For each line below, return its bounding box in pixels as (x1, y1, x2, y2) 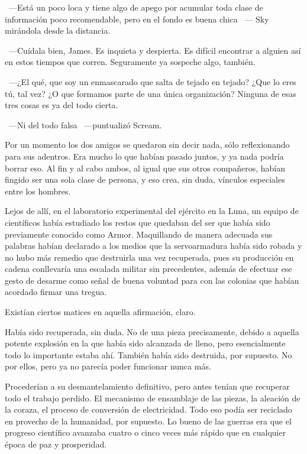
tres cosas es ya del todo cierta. (5, 99, 118, 111)
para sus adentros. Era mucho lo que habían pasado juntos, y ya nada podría (5, 150, 284, 162)
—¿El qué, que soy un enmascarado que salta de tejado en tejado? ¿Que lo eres (8, 75, 296, 87)
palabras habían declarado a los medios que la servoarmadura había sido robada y (5, 239, 302, 252)
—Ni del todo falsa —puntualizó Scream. (8, 118, 162, 131)
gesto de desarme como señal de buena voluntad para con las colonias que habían (5, 274, 299, 286)
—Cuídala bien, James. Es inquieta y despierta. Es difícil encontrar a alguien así (8, 44, 301, 56)
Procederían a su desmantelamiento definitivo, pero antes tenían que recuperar (5, 380, 290, 393)
